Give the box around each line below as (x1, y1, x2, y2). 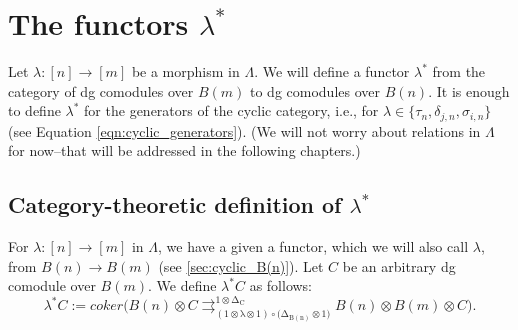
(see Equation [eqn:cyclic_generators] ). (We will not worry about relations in (8, 120, 481, 141)
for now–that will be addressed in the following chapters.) (8, 140, 361, 161)
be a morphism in (131, 61, 240, 82)
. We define (148, 275, 217, 296)
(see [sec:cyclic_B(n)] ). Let (158, 255, 324, 276)
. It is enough (428, 80, 510, 101)
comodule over (8, 275, 96, 296)
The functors (8, 3, 189, 44)
